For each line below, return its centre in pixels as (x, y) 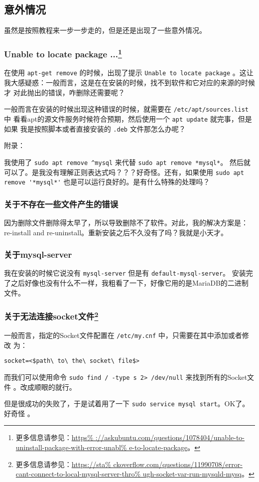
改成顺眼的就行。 (48, 387)
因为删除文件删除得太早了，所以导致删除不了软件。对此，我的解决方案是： (126, 223)
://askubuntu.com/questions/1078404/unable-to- (170, 437)
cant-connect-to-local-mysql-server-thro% (78, 474)
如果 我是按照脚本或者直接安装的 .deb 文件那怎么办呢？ (95, 128)
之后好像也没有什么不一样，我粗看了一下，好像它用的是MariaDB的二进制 (129, 283)
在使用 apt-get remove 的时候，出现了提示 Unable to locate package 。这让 (129, 73)
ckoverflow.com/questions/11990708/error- (178, 464)
